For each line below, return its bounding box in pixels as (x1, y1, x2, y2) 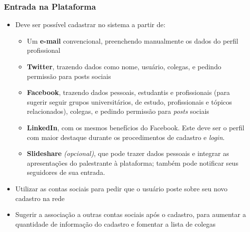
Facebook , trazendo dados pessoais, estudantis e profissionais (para (27, 87, 230, 97)
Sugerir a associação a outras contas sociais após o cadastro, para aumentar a (15, 209, 246, 219)
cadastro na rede (15, 193, 65, 203)
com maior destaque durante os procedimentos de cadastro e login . (27, 132, 225, 142)
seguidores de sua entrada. (27, 167, 105, 177)
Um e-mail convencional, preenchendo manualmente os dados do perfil (27, 35, 238, 46)
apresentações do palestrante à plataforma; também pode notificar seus (27, 157, 238, 168)
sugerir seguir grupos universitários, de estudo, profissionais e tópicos (27, 96, 232, 107)
